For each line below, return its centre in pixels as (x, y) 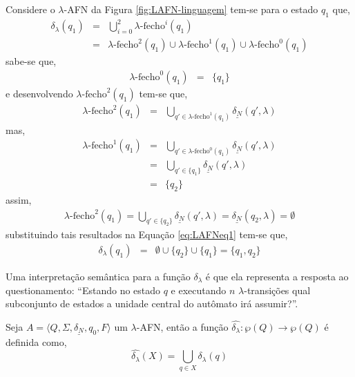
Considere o (30, 9)
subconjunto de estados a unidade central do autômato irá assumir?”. (152, 303)
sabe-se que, (31, 61)
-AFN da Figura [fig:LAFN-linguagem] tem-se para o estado (191, 9)
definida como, (36, 341)
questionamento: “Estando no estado (83, 290)
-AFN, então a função (182, 326)
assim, (19, 199)
